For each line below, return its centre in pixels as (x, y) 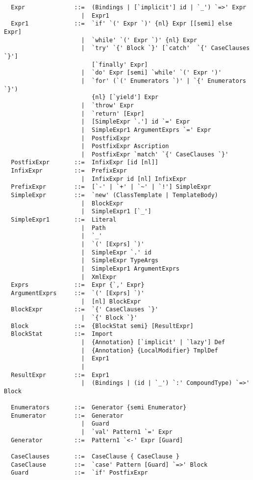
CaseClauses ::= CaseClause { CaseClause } (95, 457)
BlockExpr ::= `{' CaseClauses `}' (85, 310)
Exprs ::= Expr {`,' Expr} (78, 285)
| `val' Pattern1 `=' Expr (127, 432)
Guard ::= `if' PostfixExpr (79, 473)
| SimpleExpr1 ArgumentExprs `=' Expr (146, 130)
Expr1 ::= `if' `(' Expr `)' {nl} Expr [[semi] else (122, 24)
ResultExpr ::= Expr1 (60, 375)
